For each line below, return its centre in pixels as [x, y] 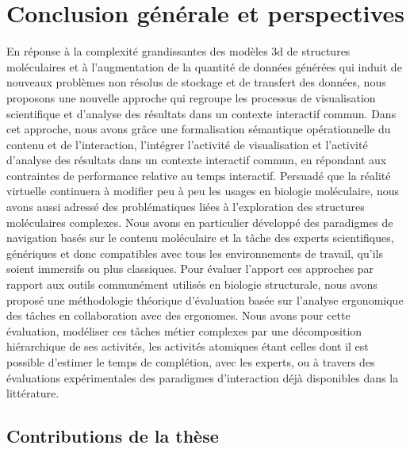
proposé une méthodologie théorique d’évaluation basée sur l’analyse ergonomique [205, 299]
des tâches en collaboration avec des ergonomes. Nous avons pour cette [178, 315]
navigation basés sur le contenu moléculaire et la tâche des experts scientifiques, [200, 238]
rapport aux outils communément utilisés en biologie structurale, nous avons [192, 284]
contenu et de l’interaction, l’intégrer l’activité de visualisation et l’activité [187, 144]
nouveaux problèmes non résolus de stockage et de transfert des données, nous [196, 82]
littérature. [33, 393]
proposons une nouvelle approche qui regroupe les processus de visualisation [191, 97]
